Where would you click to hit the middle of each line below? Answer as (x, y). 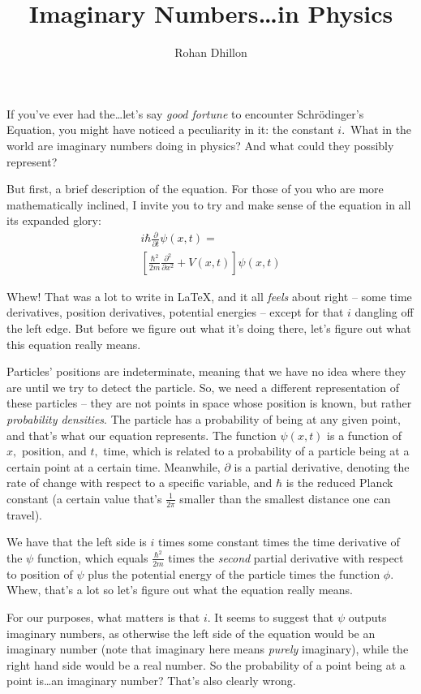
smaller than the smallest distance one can (285, 498)
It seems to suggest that (274, 617)
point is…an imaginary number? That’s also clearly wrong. (151, 681)
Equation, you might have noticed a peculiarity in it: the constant (170, 129)
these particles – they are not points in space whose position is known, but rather (209, 403)
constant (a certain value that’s (84, 498)
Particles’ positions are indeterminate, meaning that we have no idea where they (206, 371)
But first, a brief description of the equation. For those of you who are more (195, 189)
